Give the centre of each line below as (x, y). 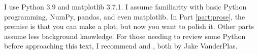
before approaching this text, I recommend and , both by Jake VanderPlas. (121, 46)
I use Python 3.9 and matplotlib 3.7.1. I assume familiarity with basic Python (125, 6)
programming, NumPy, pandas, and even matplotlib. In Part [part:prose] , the (125, 16)
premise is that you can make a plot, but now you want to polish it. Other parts (129, 26)
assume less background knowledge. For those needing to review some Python (125, 36)
